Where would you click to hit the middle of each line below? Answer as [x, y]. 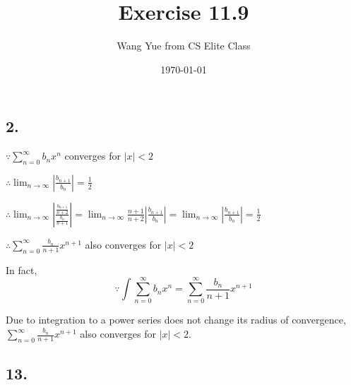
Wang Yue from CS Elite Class [184, 46]
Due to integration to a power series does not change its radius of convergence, [176, 320]
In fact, [22, 269]
